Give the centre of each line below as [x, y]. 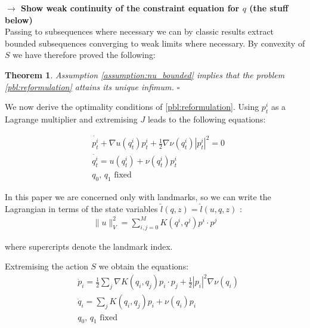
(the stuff [269, 8]
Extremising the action [46, 266]
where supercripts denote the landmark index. [89, 246]
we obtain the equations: [144, 266]
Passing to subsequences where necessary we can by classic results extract [139, 31]
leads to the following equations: [207, 119]
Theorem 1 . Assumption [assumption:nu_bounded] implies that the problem [145, 74]
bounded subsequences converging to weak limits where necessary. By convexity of [155, 43]
